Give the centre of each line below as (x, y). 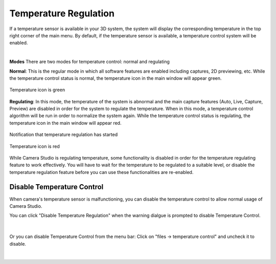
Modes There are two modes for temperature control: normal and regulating (89, 62)
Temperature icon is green (37, 90)
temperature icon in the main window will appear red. (65, 123)
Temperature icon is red (34, 146)
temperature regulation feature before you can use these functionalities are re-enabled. (101, 172)
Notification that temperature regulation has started (63, 135)
